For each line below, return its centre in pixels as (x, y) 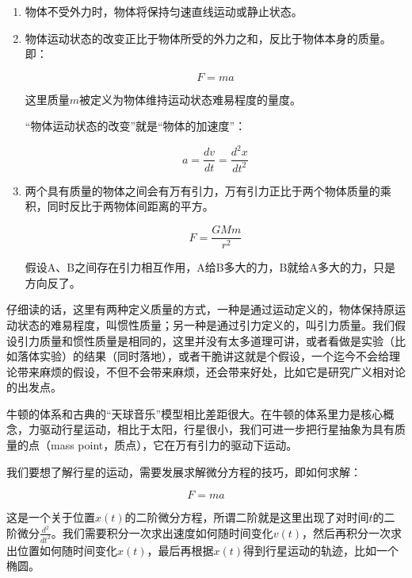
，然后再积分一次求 (352, 532)
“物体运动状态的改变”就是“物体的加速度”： (135, 126)
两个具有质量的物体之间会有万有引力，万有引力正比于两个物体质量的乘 (208, 190)
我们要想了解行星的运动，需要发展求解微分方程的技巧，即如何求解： (184, 471)
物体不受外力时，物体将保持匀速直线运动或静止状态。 (164, 11)
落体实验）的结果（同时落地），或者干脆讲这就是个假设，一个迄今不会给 (203, 356)
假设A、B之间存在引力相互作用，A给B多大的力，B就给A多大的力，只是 (210, 267)
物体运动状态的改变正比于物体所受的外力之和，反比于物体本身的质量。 (208, 38)
